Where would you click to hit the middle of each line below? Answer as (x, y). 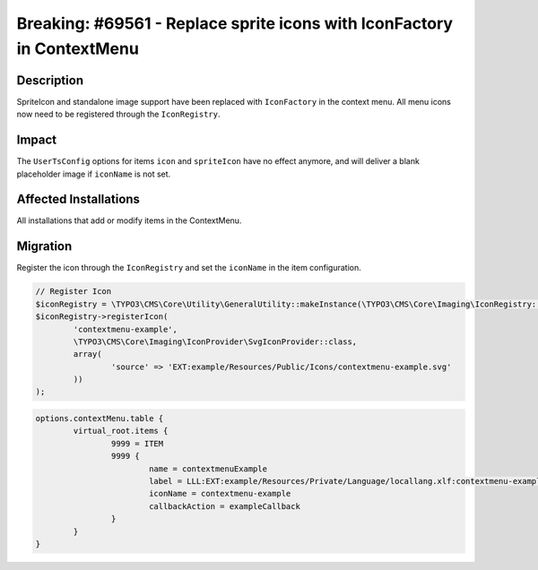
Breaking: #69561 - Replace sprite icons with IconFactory (234, 23)
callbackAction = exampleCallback (224, 506)
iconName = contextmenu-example (220, 494)
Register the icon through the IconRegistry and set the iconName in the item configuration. (189, 268)
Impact (37, 140)
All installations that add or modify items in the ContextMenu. (129, 220)
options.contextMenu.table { (100, 419)
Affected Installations (78, 199)
